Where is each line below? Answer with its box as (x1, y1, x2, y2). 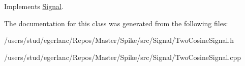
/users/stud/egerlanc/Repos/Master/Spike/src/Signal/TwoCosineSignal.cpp (4, 51, 241, 62)
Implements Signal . (4, 1, 64, 11)
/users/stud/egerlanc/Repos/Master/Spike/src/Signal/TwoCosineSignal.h (4, 35, 234, 45)
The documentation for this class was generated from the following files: (4, 18, 228, 28)
